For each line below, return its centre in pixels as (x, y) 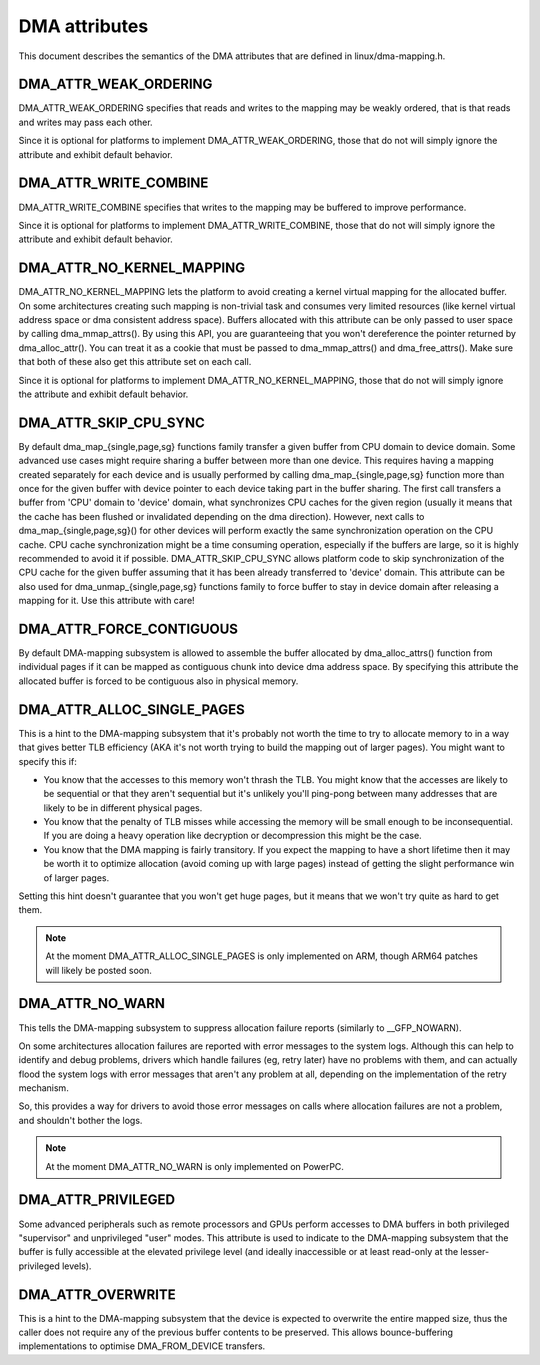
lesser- (475, 1252)
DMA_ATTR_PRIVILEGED (96, 1200)
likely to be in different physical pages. (123, 807)
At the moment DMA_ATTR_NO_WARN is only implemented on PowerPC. (195, 1166)
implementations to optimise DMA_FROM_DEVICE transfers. (142, 1346)
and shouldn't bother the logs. (80, 1120)
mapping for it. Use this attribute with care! (106, 601)
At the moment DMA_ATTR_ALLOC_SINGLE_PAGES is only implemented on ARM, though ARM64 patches (262, 956)
